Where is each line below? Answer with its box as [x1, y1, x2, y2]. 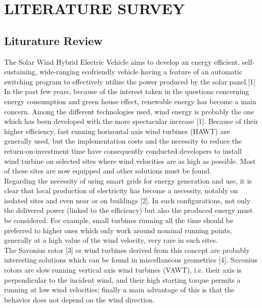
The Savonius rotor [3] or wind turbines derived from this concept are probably [4, 244, 250, 255]
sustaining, [4, 66, 37, 77]
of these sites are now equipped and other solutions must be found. [4, 165, 212, 176]
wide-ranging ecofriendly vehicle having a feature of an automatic [39, 66, 242, 77]
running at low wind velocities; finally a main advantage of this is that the [4, 284, 235, 295]
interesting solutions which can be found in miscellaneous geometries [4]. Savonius [4, 254, 258, 265]
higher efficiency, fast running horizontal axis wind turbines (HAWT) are [4, 125, 230, 136]
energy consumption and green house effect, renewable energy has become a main [4, 96, 256, 106]
